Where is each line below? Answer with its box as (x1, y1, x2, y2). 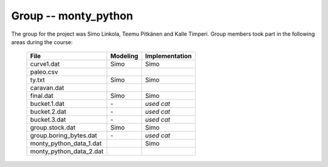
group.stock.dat (30, 123, 76, 132)
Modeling (110, 52, 138, 61)
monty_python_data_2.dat (30, 147, 104, 156)
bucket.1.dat (30, 100, 65, 108)
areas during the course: (11, 38, 73, 45)
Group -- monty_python (11, 9, 134, 22)
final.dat (30, 91, 54, 100)
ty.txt (30, 76, 45, 84)
